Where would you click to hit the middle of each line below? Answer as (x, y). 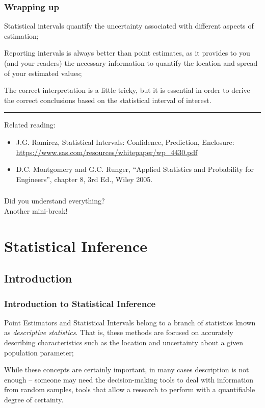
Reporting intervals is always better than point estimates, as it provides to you (127, 53)
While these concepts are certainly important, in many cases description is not (127, 369)
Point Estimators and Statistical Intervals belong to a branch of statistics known (130, 322)
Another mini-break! (36, 210)
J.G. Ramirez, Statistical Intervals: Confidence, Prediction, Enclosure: (125, 142)
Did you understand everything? (55, 201)
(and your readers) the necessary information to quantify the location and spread (131, 63)
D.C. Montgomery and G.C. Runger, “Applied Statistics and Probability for (135, 169)
